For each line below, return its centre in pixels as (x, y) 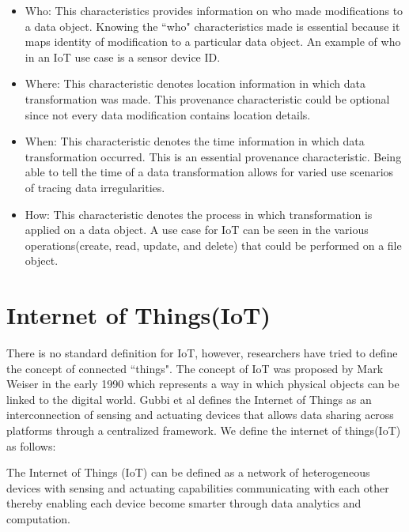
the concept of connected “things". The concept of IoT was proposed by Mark (195, 368)
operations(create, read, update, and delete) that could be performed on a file (213, 245)
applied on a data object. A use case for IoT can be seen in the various (197, 230)
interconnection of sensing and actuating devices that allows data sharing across (200, 415)
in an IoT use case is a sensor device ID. (123, 57)
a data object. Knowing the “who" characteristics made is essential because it (212, 26)
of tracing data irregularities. (95, 187)
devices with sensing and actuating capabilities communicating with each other (198, 487)
